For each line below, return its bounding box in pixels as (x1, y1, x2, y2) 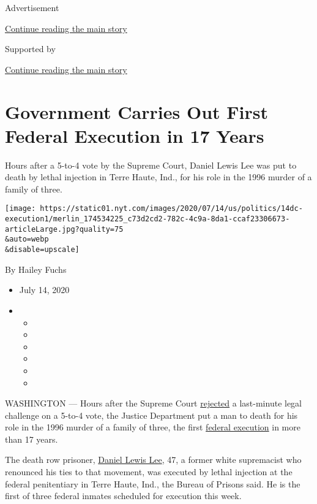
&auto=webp (5, 235, 49, 244)
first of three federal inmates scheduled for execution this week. (5, 489, 242, 502)
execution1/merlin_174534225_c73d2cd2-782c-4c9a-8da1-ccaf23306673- (5, 215, 290, 224)
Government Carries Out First (5, 99, 268, 124)
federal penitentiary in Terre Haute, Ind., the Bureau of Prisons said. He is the (5, 477, 300, 490)
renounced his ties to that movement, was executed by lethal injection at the (5, 465, 293, 478)
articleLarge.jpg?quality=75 (5, 224, 124, 234)
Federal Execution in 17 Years (5, 123, 264, 148)
